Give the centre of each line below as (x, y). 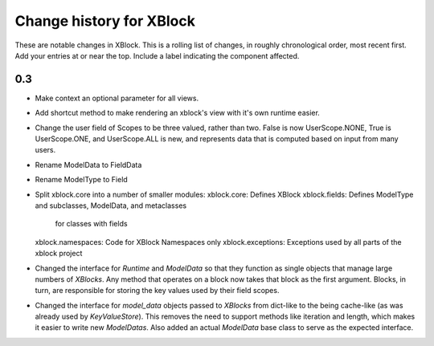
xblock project (59, 254)
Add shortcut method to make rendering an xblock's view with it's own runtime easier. (178, 113)
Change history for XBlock (105, 21)
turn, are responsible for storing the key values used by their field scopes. (157, 291)
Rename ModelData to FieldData (88, 165)
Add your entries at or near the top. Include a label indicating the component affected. (157, 55)
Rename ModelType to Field (81, 180)
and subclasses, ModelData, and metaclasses (111, 206)
